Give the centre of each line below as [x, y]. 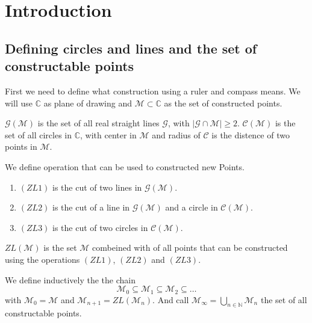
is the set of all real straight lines [98, 123]
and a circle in [192, 207]
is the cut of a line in [91, 207]
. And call [171, 299]
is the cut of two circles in [100, 227]
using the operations [42, 259]
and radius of [176, 134]
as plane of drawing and [88, 103]
